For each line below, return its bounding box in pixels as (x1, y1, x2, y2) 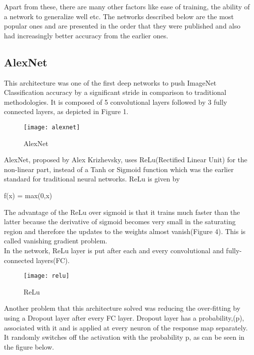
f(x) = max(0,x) (4, 190, 53, 200)
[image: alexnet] (24, 123, 80, 131)
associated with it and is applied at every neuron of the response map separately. (4, 322, 248, 332)
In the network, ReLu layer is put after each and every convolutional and (4, 245, 224, 255)
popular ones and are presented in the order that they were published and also (4, 21, 241, 31)
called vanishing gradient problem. (4, 236, 108, 246)
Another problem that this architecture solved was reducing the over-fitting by (4, 303, 241, 313)
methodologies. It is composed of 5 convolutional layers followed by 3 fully (4, 96, 227, 107)
